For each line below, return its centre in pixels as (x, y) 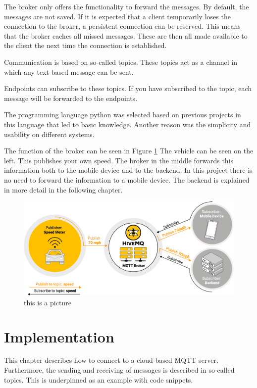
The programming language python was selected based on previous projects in (123, 115)
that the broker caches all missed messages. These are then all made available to (126, 35)
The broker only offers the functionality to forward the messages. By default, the (127, 6)
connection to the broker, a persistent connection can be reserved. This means (122, 26)
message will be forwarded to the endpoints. (71, 98)
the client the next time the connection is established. (85, 45)
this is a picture (48, 302)
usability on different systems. (49, 134)
